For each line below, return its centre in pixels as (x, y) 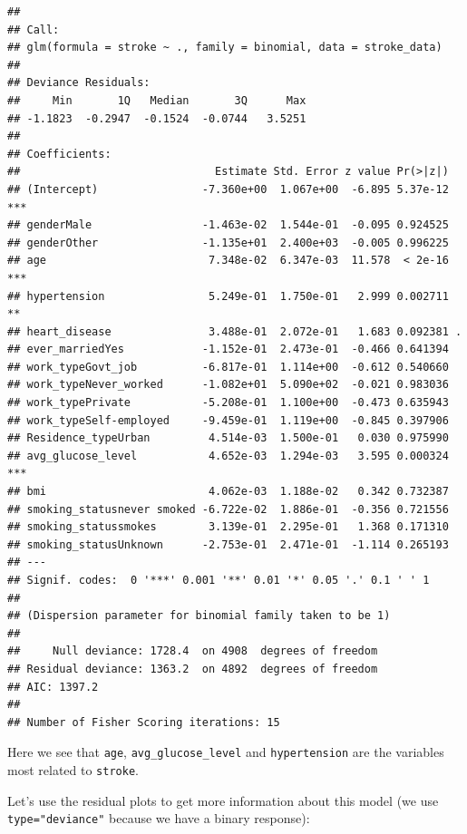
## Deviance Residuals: (79, 83)
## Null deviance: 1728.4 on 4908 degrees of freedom (193, 651)
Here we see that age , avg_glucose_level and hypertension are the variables (226, 752)
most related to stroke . (73, 770)
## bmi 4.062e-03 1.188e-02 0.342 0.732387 (228, 492)
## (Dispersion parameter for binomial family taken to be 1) (199, 616)
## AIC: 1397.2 (53, 687)
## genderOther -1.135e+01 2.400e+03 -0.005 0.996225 (228, 242)
